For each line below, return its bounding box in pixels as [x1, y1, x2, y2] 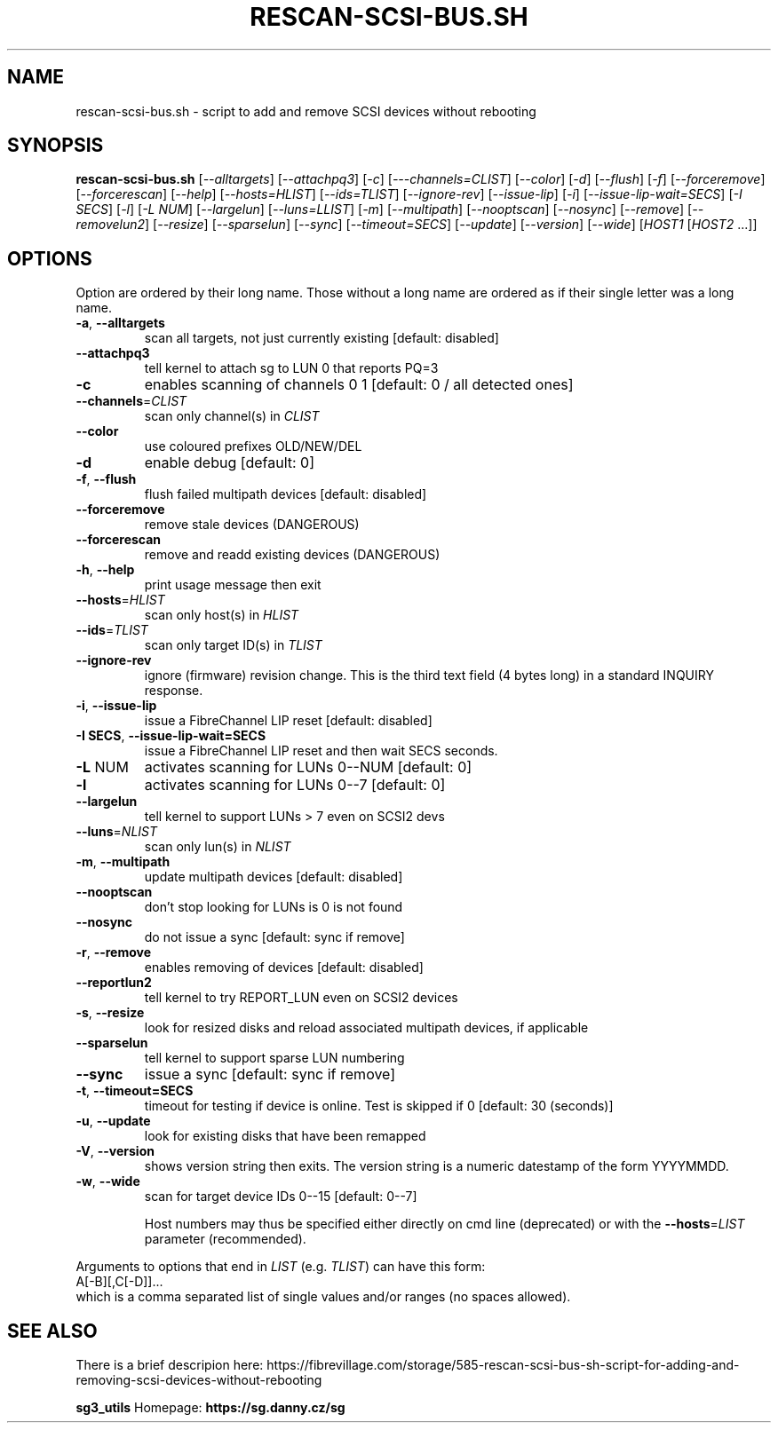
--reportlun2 [75, 975, 152, 991]
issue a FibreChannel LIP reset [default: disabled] [144, 713, 433, 729]
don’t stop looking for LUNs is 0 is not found [144, 899, 403, 915]
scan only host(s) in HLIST [144, 607, 299, 623]
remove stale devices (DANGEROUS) [144, 517, 360, 533]
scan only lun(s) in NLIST [144, 839, 291, 855]
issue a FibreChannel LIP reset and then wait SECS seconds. [144, 743, 498, 759]
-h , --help [75, 562, 135, 578]
